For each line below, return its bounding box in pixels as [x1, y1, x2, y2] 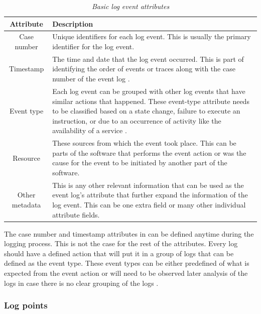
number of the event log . [52, 73, 130, 84]
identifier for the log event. [52, 41, 135, 52]
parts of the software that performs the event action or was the [52, 147, 246, 158]
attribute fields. [52, 209, 100, 220]
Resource [13, 152, 40, 163]
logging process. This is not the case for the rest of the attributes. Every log [4, 238, 238, 249]
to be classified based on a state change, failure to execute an [52, 106, 240, 116]
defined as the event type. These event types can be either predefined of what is [4, 258, 249, 268]
